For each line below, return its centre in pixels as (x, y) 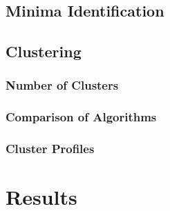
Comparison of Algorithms (81, 117)
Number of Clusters (62, 85)
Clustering (44, 51)
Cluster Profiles (50, 149)
